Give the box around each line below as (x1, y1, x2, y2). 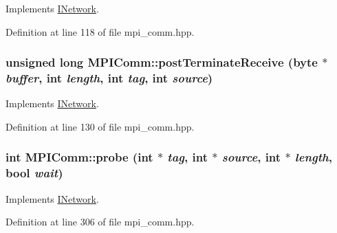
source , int (221, 148, 281, 166)
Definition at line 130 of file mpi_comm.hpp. (6, 119, 195, 133)
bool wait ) (6, 164, 63, 181)
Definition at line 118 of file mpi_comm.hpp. (6, 24, 195, 38)
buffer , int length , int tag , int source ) (6, 69, 213, 87)
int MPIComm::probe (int (6, 148, 153, 166)
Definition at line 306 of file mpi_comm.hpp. (6, 214, 195, 229)
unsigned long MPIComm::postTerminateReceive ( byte (6, 54, 318, 71)
